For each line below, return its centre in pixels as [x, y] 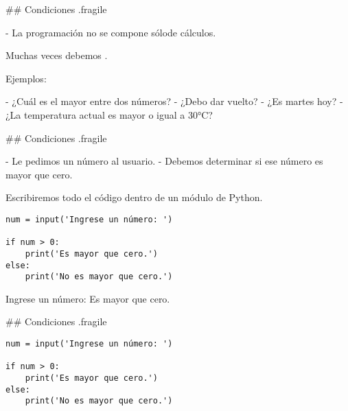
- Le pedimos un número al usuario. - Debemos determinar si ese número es [164, 161]
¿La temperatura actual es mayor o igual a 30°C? [109, 114]
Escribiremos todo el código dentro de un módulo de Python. [134, 197]
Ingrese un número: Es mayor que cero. [88, 298]
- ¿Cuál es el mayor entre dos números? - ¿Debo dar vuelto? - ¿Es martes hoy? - [174, 101]
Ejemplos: [26, 78]
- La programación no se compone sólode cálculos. [111, 32]
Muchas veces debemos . [57, 55]
